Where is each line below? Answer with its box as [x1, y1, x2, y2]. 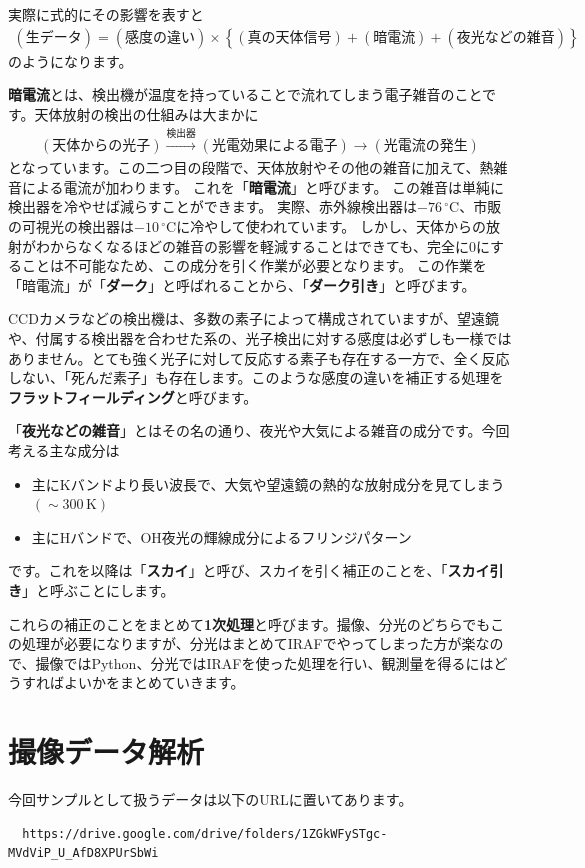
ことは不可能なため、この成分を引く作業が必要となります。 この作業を [21, 255, 487, 276]
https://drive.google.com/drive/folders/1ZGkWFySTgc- [22, 826, 388, 841]
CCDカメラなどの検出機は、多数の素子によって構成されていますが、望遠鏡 [8, 308, 500, 329]
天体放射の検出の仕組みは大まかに [34, 103, 259, 124]
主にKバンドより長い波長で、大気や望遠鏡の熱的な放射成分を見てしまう [31, 473, 505, 494]
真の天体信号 [247, 30, 332, 45]
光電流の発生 [383, 139, 468, 154]
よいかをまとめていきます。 [63, 672, 245, 693]
